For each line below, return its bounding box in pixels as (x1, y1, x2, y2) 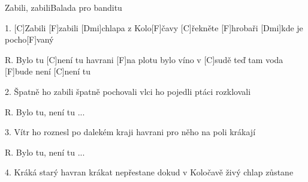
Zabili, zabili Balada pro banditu (5, 1, 122, 13)
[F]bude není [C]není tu (5, 65, 90, 77)
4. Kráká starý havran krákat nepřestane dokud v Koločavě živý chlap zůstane (5, 166, 294, 178)
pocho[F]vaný (5, 33, 54, 46)
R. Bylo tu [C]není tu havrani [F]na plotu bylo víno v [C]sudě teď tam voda (5, 53, 283, 65)
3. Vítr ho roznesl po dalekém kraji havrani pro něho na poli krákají (5, 126, 256, 138)
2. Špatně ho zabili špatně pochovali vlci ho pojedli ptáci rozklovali (5, 85, 251, 97)
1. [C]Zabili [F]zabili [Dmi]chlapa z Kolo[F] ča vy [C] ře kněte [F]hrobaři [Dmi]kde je (5, 21, 303, 34)
